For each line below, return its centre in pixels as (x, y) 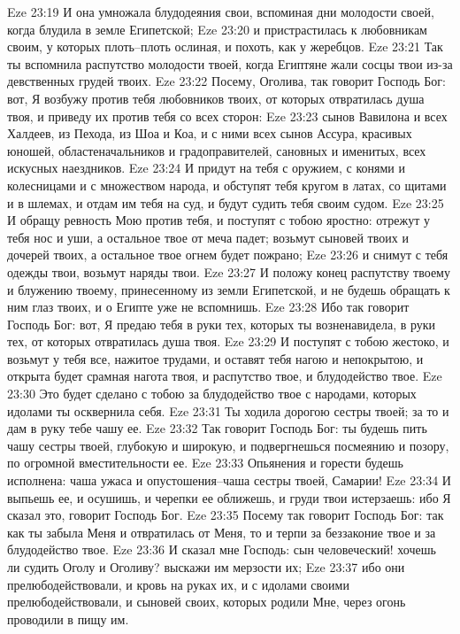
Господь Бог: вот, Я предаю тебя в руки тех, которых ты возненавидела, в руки (222, 324)
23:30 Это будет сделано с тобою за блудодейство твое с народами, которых (212, 394)
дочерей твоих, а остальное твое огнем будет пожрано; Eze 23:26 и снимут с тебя (228, 255)
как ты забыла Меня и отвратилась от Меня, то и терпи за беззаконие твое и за (222, 532)
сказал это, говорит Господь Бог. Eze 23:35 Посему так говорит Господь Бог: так (226, 515)
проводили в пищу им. (68, 619)
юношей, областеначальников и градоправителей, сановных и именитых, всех (217, 150)
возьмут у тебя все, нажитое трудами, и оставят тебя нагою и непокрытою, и (215, 358)
